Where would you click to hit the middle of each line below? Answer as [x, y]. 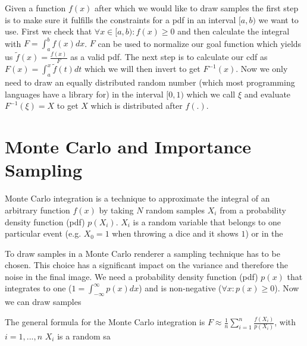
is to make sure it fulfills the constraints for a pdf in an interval [120, 19]
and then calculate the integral [234, 31]
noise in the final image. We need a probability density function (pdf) [131, 276]
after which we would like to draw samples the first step [197, 8]
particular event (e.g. [43, 233]
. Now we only [262, 69]
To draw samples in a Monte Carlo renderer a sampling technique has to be [142, 253]
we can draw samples [43, 302]
